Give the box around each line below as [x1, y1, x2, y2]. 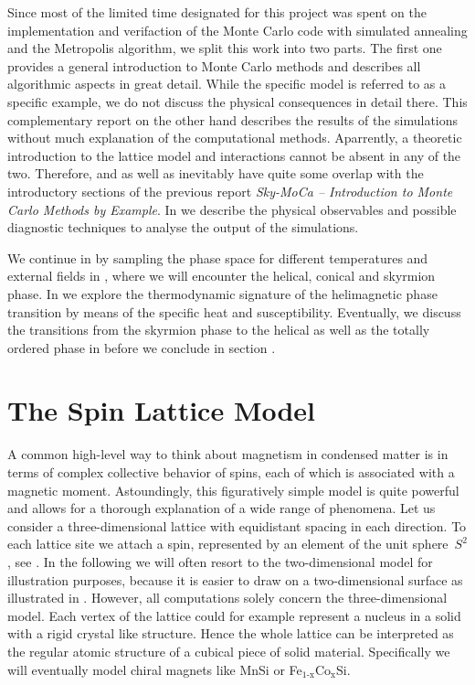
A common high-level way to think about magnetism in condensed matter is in [7, 444, 449, 464]
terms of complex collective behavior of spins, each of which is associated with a [7, 463, 455, 481]
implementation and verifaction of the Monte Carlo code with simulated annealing [7, 20, 468, 39]
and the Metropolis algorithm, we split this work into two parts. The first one [7, 38, 442, 58]
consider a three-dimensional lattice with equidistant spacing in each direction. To [7, 516, 467, 535]
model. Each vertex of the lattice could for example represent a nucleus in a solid [7, 605, 461, 625]
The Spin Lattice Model [7, 391, 316, 429]
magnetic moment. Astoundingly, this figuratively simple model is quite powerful [7, 480, 459, 499]
